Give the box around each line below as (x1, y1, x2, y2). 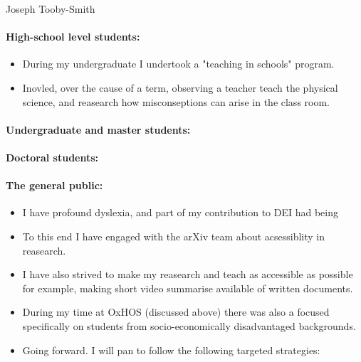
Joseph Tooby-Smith (6, 1, 95, 16)
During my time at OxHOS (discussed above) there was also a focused (22, 304, 330, 319)
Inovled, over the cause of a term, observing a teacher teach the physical (22, 80, 338, 95)
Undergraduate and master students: (6, 122, 191, 137)
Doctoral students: (6, 149, 99, 164)
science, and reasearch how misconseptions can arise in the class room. (22, 94, 330, 109)
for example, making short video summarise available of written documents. (22, 280, 353, 295)
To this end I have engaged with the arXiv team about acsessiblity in (22, 228, 325, 243)
